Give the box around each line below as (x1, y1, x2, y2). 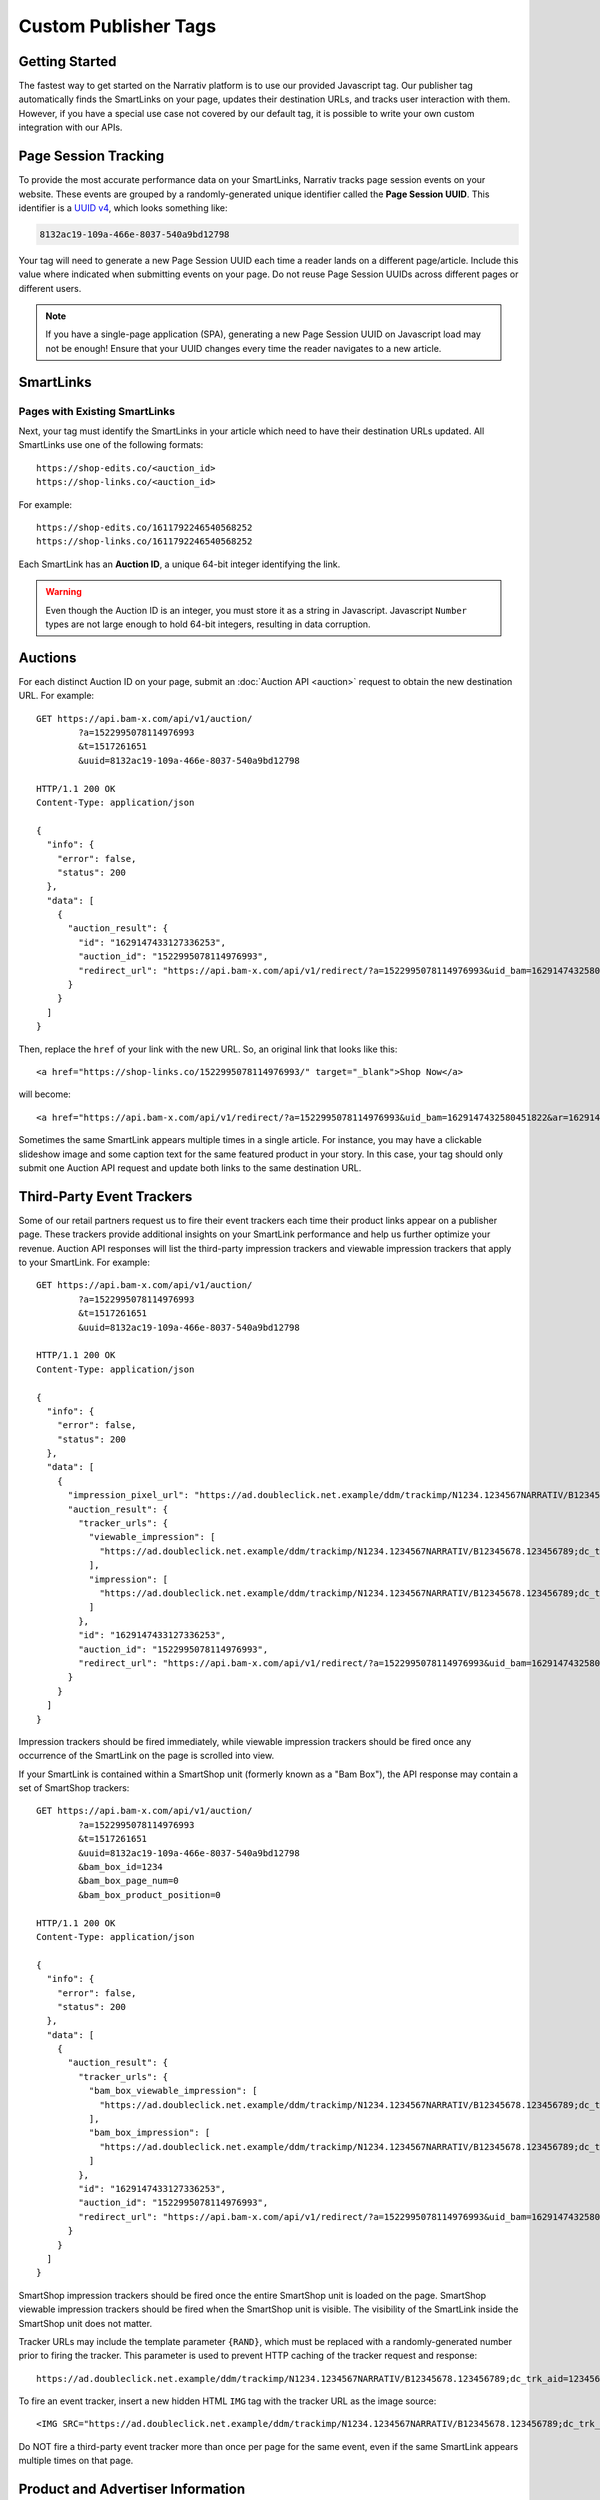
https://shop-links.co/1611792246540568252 (36, 536, 253, 547)
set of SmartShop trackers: (18, 1782, 130, 1794)
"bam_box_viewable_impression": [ (88, 2085, 259, 2097)
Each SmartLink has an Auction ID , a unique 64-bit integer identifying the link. (18, 558, 341, 570)
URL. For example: (18, 690, 95, 702)
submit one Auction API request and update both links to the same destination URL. (18, 1161, 362, 1174)
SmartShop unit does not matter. (18, 2317, 153, 2329)
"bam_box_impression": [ (88, 2127, 211, 2139)
